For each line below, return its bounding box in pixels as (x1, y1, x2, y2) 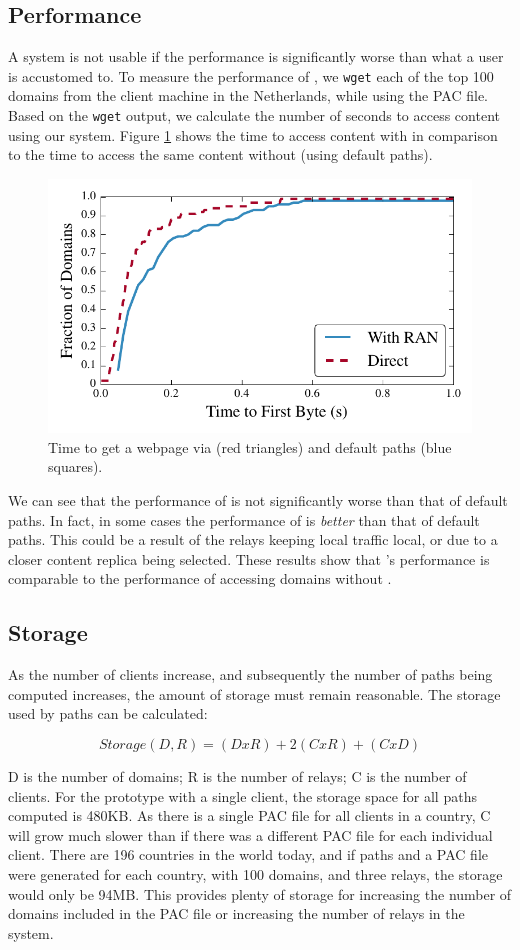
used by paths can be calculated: (8, 703, 208, 724)
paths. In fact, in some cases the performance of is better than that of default (8, 509, 480, 530)
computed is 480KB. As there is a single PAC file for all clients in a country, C (8, 805, 491, 826)
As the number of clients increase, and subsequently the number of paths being (8, 664, 493, 685)
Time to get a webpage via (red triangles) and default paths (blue (48, 436, 452, 457)
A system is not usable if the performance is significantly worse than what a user (8, 46, 504, 67)
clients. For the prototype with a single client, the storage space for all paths (8, 785, 477, 806)
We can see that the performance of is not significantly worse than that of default (8, 490, 508, 511)
